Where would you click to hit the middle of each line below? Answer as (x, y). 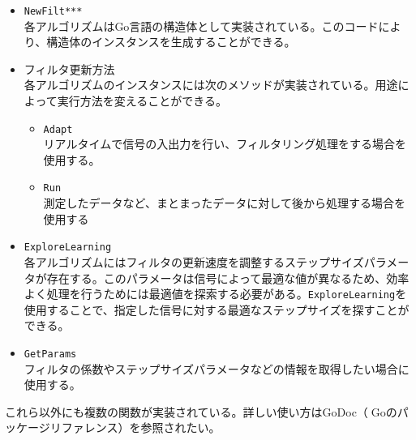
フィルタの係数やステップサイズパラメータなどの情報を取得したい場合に (217, 368)
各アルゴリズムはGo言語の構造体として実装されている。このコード (201, 26)
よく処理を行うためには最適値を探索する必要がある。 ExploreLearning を (215, 294)
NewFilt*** (53, 11)
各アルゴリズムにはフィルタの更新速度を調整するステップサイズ (194, 261)
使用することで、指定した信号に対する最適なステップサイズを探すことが (217, 309)
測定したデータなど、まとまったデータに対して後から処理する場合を (224, 203)
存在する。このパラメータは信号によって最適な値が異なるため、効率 (228, 278)
